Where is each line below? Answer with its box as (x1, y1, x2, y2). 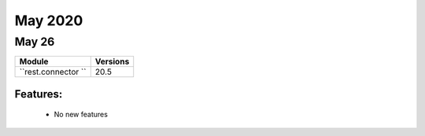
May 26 (14, 35, 55, 49)
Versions (94, 56, 130, 67)
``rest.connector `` (19, 67, 87, 78)
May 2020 (14, 12, 83, 29)
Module (19, 56, 49, 67)
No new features (54, 110, 108, 119)
